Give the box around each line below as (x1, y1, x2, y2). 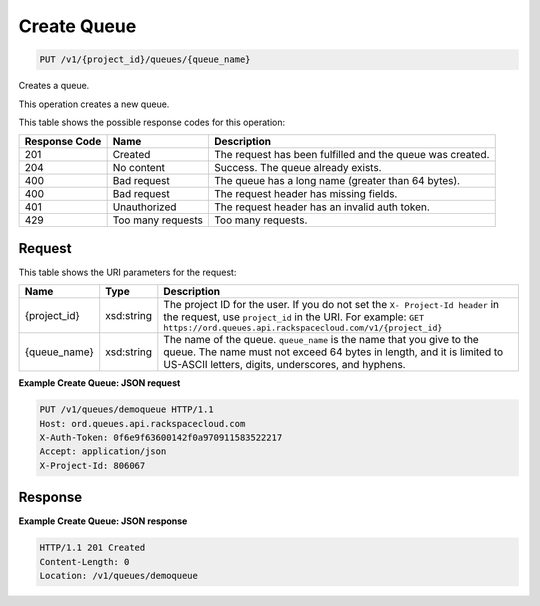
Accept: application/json (39, 446, 167, 457)
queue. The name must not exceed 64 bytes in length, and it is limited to (163, 345, 504, 359)
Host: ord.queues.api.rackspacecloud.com (39, 418, 246, 429)
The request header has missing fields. (214, 187, 398, 201)
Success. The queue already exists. (214, 161, 382, 175)
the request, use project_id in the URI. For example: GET (163, 310, 425, 324)
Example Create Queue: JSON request (18, 377, 181, 389)
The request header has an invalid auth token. (214, 200, 430, 214)
